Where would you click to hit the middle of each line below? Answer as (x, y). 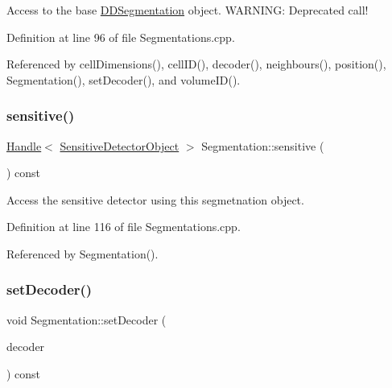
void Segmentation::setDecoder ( (87, 319)
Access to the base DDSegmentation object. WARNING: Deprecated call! (188, 10)
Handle (24, 145)
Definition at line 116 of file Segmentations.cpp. (124, 227)
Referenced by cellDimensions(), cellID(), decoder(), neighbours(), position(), (196, 64)
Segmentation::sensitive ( (263, 145)
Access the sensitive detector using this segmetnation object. (155, 199)
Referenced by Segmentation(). (83, 253)
